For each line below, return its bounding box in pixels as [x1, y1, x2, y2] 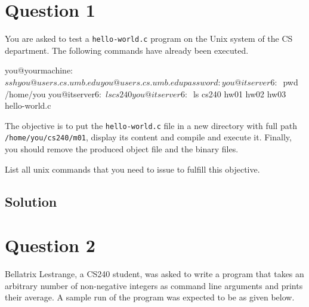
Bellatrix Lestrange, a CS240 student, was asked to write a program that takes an [5, 268, 304, 280]
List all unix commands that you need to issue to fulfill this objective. [5, 162, 260, 175]
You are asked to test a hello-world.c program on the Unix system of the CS [5, 32, 293, 45]
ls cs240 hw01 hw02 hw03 [193, 87, 286, 100]
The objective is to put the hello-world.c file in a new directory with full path [5, 119, 297, 131]
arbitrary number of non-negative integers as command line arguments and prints [5, 279, 303, 291]
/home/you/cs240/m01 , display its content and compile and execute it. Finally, [5, 131, 292, 143]
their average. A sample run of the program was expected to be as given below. [5, 291, 295, 303]
